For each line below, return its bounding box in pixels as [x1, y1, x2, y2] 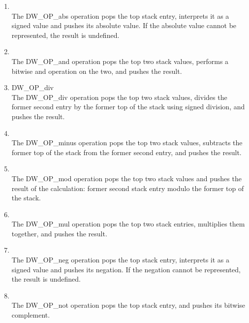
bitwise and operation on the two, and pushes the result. [11, 65, 182, 76]
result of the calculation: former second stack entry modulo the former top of [11, 183, 244, 193]
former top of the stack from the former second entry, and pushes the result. [11, 147, 242, 157]
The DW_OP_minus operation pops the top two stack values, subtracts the [11, 137, 243, 148]
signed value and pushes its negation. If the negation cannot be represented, [11, 264, 241, 274]
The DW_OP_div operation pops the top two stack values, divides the [11, 92, 227, 102]
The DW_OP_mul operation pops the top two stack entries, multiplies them [11, 219, 245, 229]
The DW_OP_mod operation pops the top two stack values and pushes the [11, 173, 242, 183]
